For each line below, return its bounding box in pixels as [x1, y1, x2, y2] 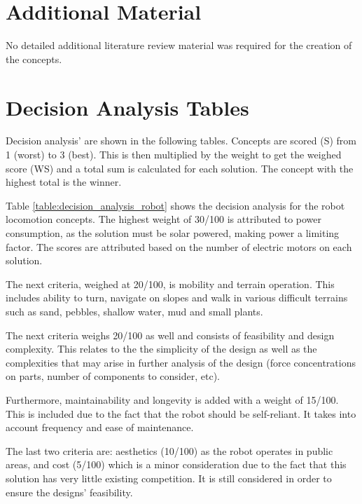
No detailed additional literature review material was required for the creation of [6, 38, 352, 53]
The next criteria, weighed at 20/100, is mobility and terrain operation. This [6, 276, 335, 291]
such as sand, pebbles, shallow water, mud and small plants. [6, 304, 263, 318]
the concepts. [6, 51, 62, 66]
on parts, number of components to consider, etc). [6, 369, 221, 383]
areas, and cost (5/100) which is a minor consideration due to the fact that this [6, 457, 347, 472]
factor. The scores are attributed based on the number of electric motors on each [6, 239, 352, 254]
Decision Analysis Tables [6, 93, 249, 121]
